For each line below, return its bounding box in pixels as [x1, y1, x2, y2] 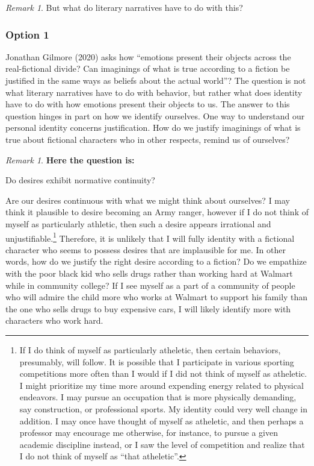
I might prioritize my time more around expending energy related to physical [19, 379, 304, 391]
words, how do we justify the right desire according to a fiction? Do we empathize [5, 255, 307, 268]
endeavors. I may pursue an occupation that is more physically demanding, [19, 391, 297, 403]
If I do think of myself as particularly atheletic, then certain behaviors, [19, 343, 281, 356]
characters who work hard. [5, 314, 103, 327]
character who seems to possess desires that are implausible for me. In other [5, 243, 286, 256]
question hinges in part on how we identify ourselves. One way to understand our [5, 109, 305, 122]
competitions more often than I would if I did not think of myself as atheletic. [19, 367, 307, 380]
